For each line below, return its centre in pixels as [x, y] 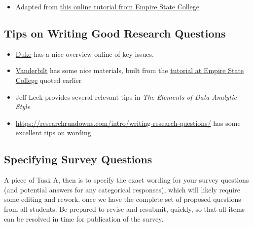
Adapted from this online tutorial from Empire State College [108, 6]
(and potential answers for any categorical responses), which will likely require [122, 189]
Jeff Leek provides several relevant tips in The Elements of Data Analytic [126, 96]
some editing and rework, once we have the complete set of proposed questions [123, 199]
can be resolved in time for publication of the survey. [84, 218]
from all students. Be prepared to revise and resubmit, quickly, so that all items [125, 208]
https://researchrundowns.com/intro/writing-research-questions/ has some [128, 123]
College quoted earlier [49, 80]
